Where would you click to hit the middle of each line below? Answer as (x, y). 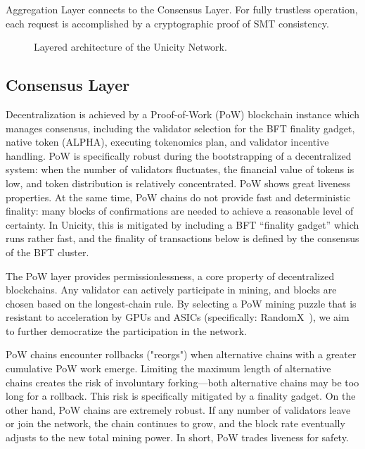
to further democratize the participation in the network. (126, 330)
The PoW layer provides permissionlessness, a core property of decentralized (170, 276)
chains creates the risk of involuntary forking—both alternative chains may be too (182, 382)
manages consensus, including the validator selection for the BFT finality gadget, (180, 128)
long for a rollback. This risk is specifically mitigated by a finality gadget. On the (181, 396)
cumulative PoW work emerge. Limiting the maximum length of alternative (168, 368)
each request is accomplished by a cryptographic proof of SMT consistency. (167, 23)
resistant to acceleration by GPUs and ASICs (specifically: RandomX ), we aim (178, 317)
